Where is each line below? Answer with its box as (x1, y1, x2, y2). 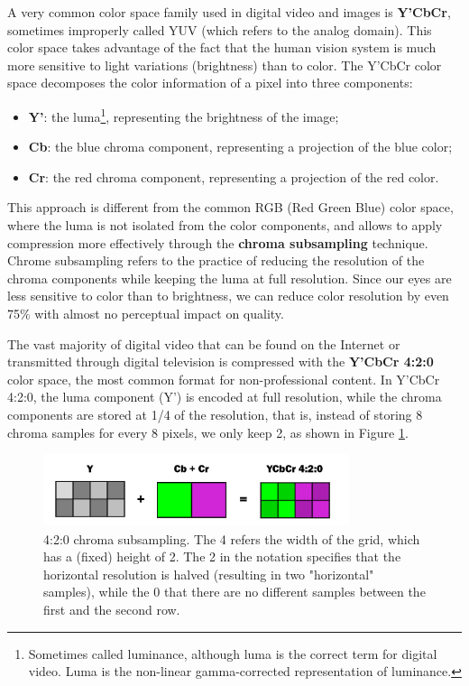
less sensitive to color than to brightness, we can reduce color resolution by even (7, 286, 449, 305)
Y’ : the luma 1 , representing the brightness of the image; (28, 104, 339, 125)
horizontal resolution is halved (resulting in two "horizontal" (43, 564, 374, 583)
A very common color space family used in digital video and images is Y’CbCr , (7, 3, 451, 21)
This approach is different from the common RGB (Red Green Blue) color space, (7, 198, 454, 217)
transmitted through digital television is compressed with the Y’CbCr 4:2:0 (7, 352, 434, 371)
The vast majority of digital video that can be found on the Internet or (7, 334, 400, 353)
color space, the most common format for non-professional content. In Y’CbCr (7, 369, 440, 388)
